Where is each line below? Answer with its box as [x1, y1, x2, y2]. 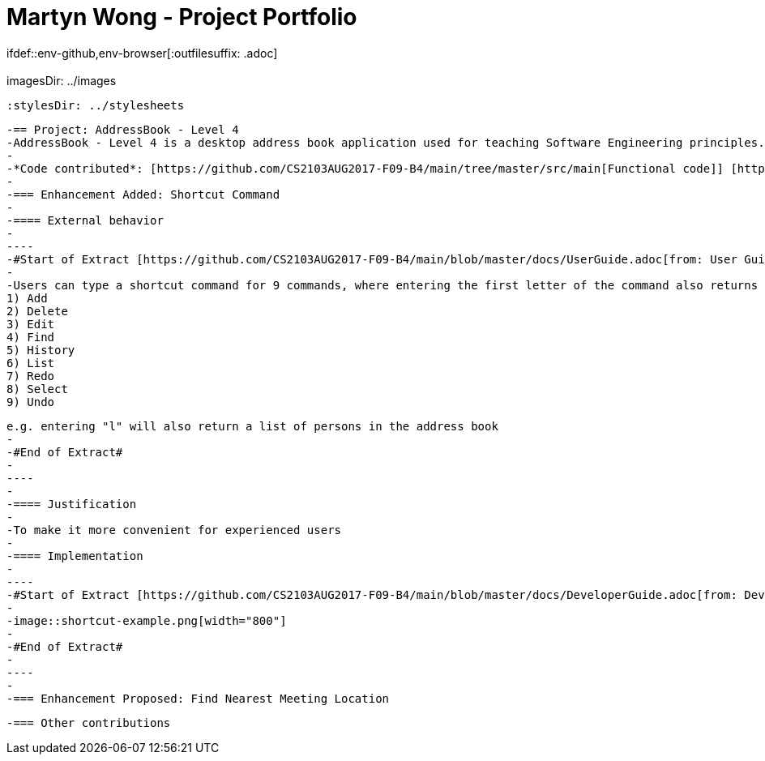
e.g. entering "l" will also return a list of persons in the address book [6, 419, 498, 433]
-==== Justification [6, 497, 137, 511]
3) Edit [6, 317, 55, 331]
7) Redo [6, 369, 55, 383]
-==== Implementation [6, 549, 143, 562]
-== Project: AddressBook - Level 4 [6, 122, 239, 136]
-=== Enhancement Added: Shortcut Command [6, 187, 280, 201]
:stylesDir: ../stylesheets [6, 98, 185, 112]
